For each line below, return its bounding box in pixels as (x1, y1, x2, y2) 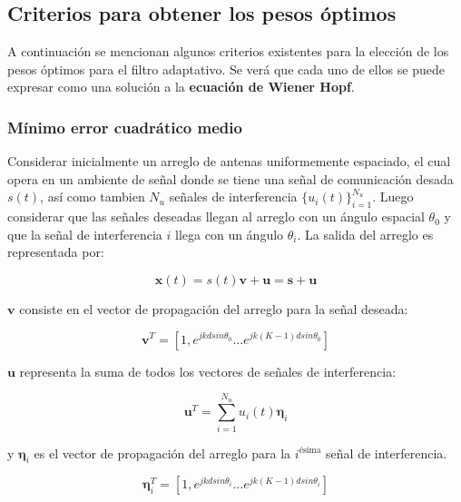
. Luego (372, 187, 414, 206)
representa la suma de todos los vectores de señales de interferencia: (19, 361, 397, 380)
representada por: (7, 242, 104, 261)
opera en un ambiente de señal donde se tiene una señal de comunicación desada (7, 169, 454, 188)
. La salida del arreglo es (297, 224, 434, 243)
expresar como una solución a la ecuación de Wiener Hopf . (7, 77, 355, 96)
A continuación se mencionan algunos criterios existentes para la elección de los (7, 42, 449, 61)
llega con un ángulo (175, 224, 284, 243)
